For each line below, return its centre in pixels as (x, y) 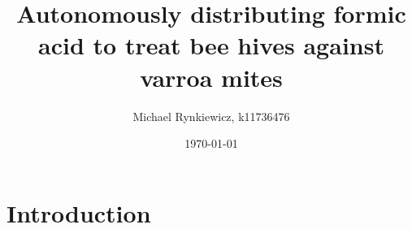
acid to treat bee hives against (211, 45)
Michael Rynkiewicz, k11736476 (211, 116)
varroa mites (211, 77)
